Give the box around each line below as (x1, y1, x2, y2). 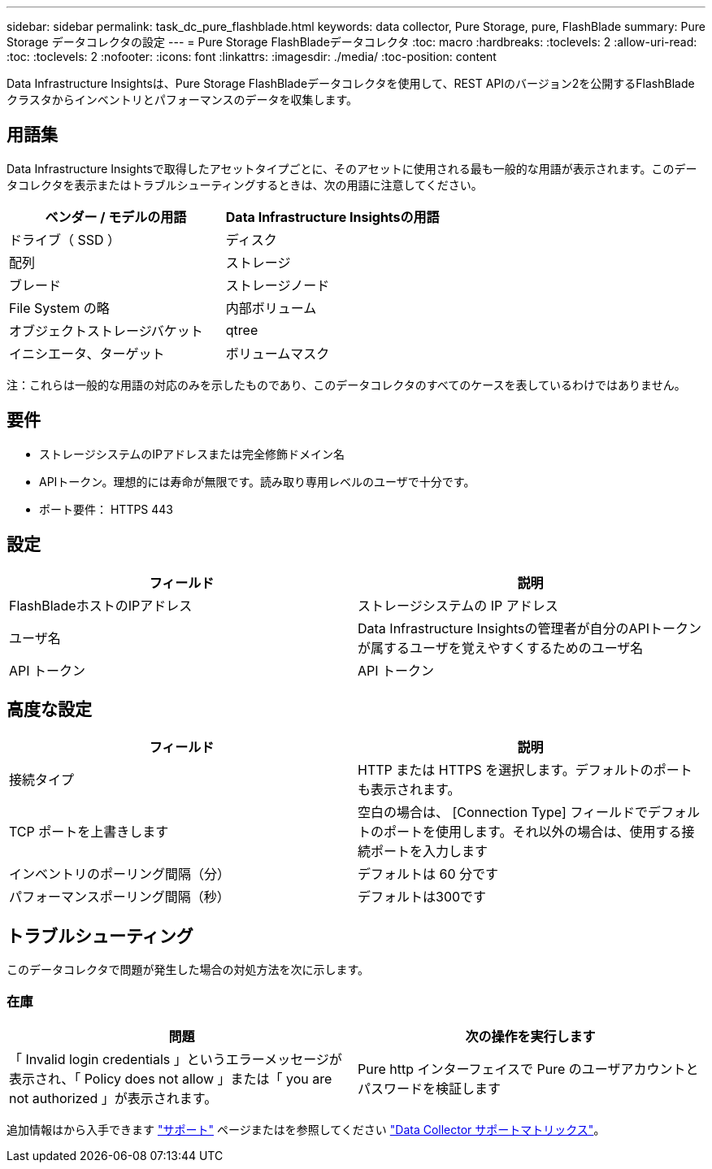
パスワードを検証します (358, 1080, 501, 1097)
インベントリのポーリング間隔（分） (9, 866, 231, 883)
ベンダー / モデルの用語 (45, 208, 187, 225)
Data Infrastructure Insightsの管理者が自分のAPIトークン (358, 619, 702, 637)
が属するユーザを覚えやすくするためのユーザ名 (358, 639, 644, 656)
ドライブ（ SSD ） (9, 231, 121, 248)
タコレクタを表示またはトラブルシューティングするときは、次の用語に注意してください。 (7, 177, 483, 192)
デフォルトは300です (358, 889, 487, 906)
